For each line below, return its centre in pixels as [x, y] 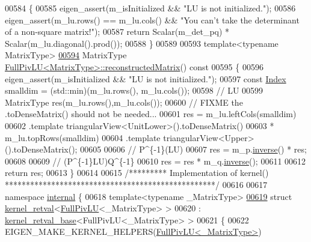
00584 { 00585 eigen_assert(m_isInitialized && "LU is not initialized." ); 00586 [150, 8]
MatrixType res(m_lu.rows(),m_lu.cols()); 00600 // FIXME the [124, 102]
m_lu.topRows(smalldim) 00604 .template [83, 137]
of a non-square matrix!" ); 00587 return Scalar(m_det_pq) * [117, 32]
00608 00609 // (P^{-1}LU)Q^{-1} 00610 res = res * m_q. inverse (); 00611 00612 [155, 161]
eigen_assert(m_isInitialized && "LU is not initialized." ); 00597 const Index [146, 78]
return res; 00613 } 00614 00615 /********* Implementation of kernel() [137, 173]
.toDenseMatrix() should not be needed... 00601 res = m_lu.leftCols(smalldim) [151, 114]
